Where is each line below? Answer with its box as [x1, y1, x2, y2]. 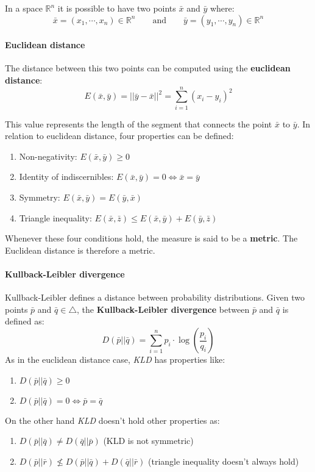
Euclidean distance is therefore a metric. [5, 243, 155, 256]
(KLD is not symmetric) [103, 434, 194, 447]
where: [210, 2, 235, 14]
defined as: [5, 315, 44, 327]
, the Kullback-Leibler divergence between [76, 302, 250, 315]
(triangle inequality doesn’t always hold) [148, 454, 299, 467]
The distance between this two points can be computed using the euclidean [5, 62, 291, 74]
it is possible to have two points [57, 2, 176, 14]
